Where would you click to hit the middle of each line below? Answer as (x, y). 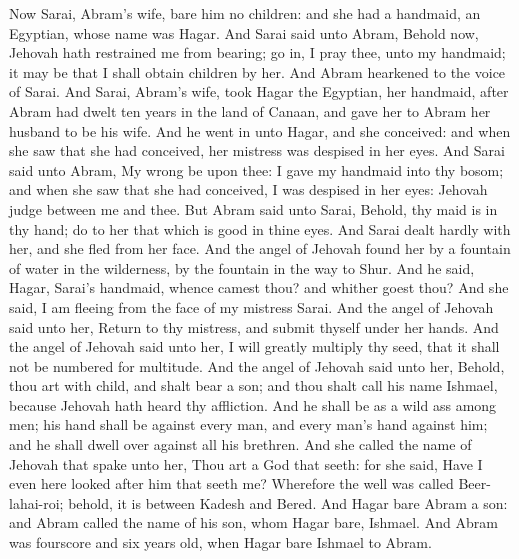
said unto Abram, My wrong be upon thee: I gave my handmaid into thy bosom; (256, 169)
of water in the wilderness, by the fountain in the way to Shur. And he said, (242, 267)
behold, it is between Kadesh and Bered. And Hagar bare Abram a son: (288, 502)
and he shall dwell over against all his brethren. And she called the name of (240, 444)
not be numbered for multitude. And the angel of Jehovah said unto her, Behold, (257, 365)
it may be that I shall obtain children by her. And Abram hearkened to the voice (257, 71)
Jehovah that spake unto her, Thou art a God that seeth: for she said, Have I (246, 463)
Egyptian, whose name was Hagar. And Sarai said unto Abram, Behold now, (244, 32)
